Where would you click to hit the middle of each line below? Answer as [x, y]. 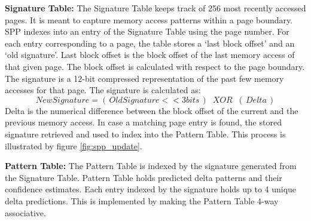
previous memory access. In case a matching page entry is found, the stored [143, 122]
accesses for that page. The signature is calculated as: [103, 90]
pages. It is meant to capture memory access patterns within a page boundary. [149, 19]
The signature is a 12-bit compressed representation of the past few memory [144, 78]
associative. [25, 212]
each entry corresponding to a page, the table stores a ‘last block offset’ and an [150, 43]
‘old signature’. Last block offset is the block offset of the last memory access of [150, 55]
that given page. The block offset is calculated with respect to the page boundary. [155, 66]
